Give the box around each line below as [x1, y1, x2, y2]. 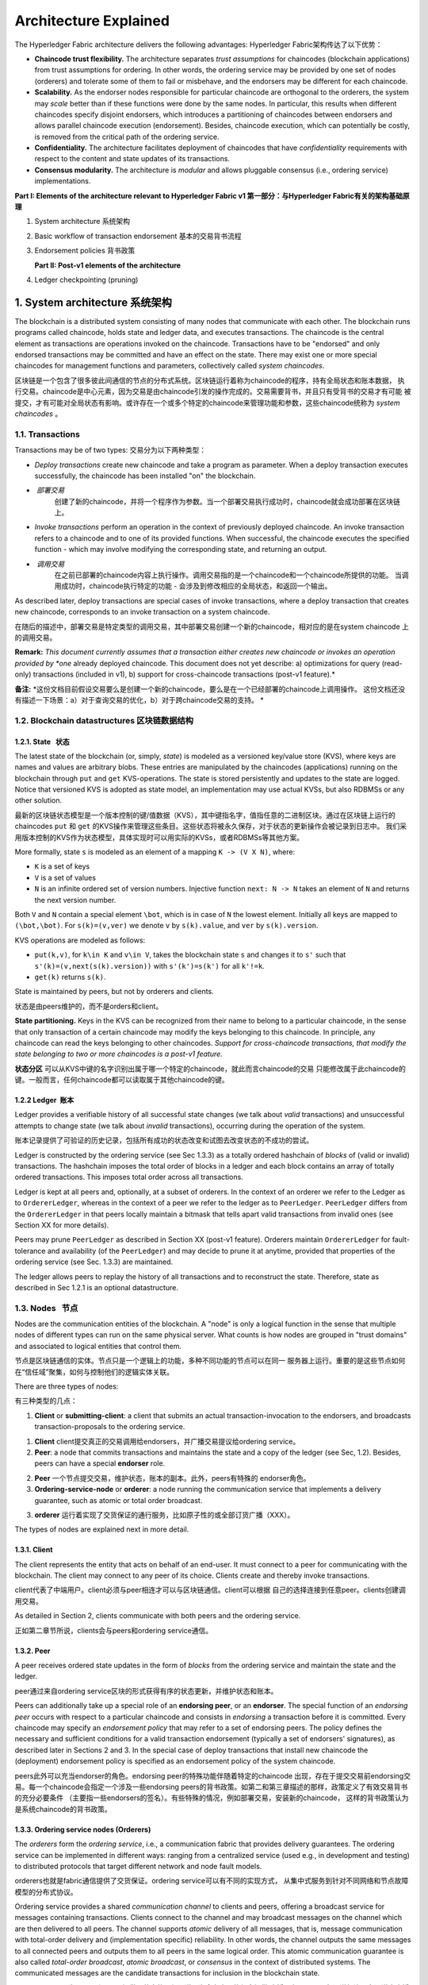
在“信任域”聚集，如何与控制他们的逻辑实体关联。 [14, 1366, 174, 1377]
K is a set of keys [34, 861, 90, 871]
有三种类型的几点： [14, 1396, 78, 1405]
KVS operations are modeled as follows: [14, 935, 146, 945]
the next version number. [34, 895, 117, 904]
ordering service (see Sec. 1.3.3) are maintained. [14, 1257, 174, 1266]
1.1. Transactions [14, 429, 81, 440]
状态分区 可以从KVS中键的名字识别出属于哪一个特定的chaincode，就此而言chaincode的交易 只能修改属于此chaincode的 [14, 1064, 406, 1073]
